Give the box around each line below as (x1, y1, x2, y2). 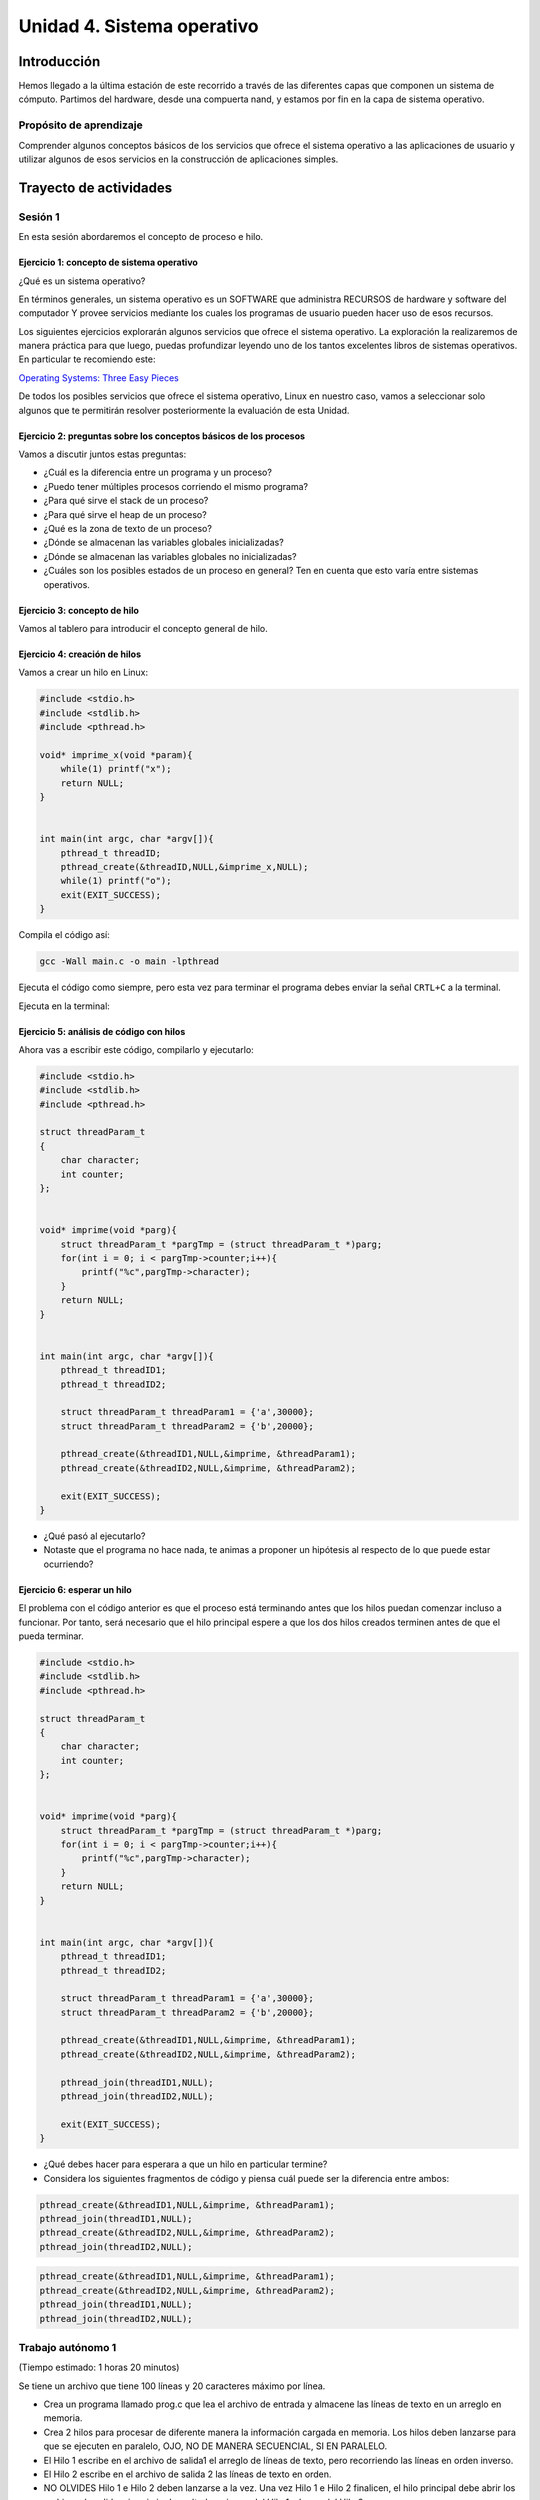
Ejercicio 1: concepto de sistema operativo (18, 256, 199, 269)
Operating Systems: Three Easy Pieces (18, 371, 179, 384)
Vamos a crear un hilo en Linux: (18, 666, 149, 679)
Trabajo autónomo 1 (18, 2340, 117, 2354)
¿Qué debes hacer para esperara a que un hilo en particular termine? (43, 2158, 328, 2170)
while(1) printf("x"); (60, 763, 172, 775)
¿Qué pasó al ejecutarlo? (43, 1530, 146, 1542)
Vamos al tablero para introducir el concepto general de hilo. (18, 622, 269, 634)
